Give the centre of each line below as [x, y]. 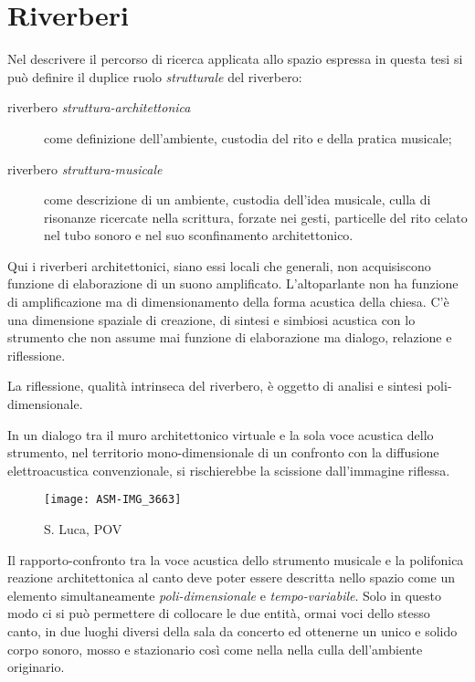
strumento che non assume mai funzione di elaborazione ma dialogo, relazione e [230, 337]
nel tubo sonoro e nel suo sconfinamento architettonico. [199, 235]
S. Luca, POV [83, 529]
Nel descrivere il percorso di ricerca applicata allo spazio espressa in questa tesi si [235, 59]
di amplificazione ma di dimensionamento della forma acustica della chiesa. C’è [228, 302]
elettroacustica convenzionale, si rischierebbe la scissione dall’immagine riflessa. [229, 470]
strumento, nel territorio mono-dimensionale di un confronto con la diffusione [223, 452]
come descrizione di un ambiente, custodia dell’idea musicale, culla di [237, 199]
